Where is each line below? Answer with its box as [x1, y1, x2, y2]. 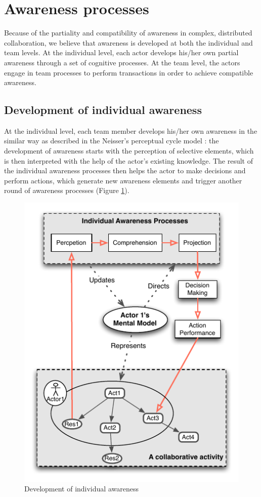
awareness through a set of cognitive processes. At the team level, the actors [4, 57, 240, 67]
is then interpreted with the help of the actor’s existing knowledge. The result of [4, 155, 253, 166]
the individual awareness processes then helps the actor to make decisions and [4, 165, 246, 176]
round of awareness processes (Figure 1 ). [4, 185, 129, 196]
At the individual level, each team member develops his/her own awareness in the [4, 125, 257, 136]
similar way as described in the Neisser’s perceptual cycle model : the [4, 135, 219, 146]
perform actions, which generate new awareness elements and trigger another [4, 175, 242, 185]
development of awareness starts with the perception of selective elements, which [4, 145, 254, 156]
